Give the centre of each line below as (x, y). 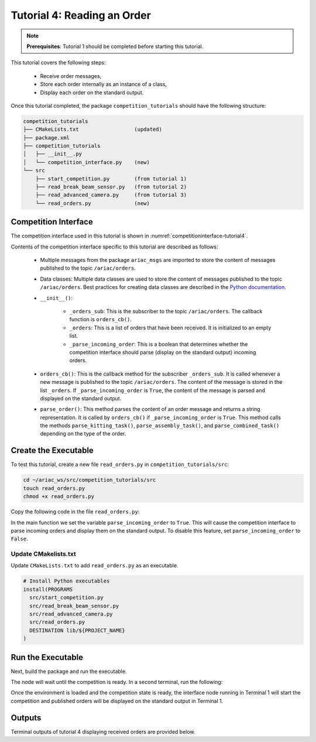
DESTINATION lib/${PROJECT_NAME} (77, 630)
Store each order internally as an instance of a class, (103, 84)
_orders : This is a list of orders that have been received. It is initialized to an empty (170, 328)
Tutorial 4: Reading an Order (81, 15)
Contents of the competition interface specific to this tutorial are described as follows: (115, 247)
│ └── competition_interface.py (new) (87, 162)
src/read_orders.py (57, 622)
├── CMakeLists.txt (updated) (92, 130)
